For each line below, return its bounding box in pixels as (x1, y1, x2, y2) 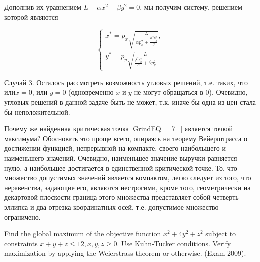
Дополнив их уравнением (4, 2, 81, 12)
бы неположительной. (4, 106, 70, 117)
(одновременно (68, 87, 114, 97)
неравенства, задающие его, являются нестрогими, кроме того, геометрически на (4, 182, 251, 192)
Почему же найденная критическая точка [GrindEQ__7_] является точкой (4, 123, 233, 134)
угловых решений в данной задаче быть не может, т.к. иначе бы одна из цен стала (4, 97, 256, 107)
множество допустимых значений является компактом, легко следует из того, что (4, 172, 251, 183)
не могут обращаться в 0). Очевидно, (134, 87, 248, 97)
